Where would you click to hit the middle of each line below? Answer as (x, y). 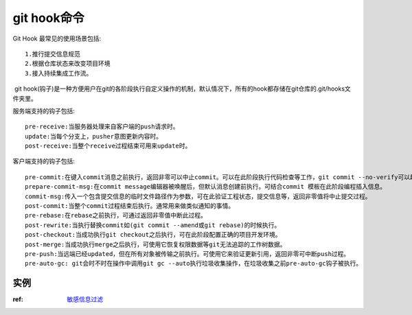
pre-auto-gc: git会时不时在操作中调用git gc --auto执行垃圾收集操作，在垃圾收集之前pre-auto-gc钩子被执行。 (194, 264)
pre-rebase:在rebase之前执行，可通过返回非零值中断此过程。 (116, 215)
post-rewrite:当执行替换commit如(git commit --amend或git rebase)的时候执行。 (153, 225)
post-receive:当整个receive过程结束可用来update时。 (108, 146)
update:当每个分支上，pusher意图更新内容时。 (94, 136)
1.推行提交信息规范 (53, 54)
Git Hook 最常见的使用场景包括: (57, 38)
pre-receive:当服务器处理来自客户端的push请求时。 (102, 127)
